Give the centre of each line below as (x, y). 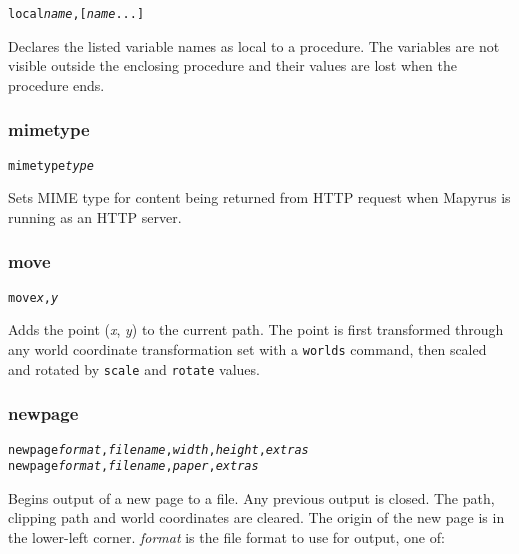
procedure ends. (56, 84)
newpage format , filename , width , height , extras (158, 449)
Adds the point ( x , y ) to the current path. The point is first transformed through (256, 329)
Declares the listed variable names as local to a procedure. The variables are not (254, 45)
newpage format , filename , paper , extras (133, 466)
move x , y (33, 297)
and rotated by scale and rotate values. (134, 368)
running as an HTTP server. (95, 216)
